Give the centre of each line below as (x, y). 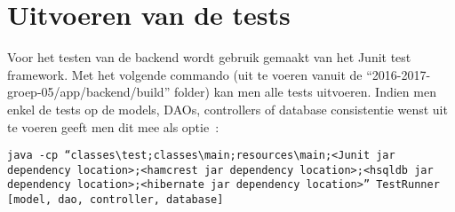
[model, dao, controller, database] (116, 200)
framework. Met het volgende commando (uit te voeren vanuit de (185, 74)
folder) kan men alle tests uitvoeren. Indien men (305, 92)
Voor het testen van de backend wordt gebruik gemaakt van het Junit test (209, 57)
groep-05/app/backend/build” (89, 92)
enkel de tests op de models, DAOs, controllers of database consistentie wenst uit (227, 109)
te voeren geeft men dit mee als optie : (113, 126)
